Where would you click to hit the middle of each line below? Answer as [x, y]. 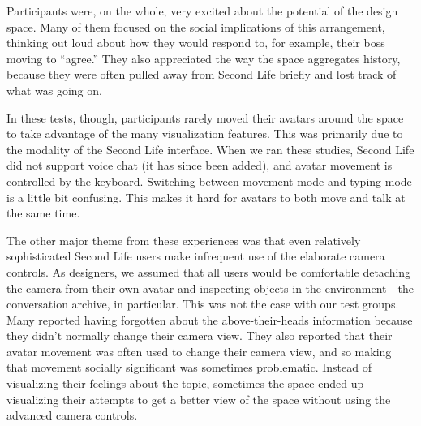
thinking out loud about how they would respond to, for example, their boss [196, 43]
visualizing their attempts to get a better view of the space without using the [199, 399]
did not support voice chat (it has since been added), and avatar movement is [200, 165]
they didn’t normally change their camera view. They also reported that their [200, 336]
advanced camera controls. [72, 415]
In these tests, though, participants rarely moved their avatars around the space [205, 117]
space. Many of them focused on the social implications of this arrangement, [196, 26]
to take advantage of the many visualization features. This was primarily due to [205, 133]
